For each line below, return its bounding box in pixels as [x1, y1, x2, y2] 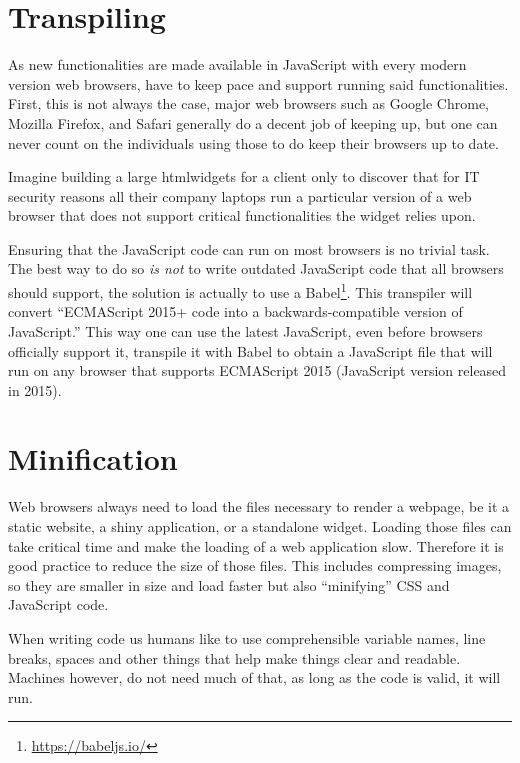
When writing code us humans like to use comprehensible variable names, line [8, 627, 486, 648]
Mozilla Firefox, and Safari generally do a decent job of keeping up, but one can [8, 112, 498, 133]
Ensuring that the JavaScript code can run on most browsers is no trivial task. [8, 238, 490, 259]
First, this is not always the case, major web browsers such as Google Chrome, [8, 93, 489, 114]
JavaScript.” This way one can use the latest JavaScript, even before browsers [8, 320, 483, 341]
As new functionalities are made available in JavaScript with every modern [8, 54, 467, 75]
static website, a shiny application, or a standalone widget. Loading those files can [8, 516, 512, 536]
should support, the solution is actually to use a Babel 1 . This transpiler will [8, 279, 473, 302]
